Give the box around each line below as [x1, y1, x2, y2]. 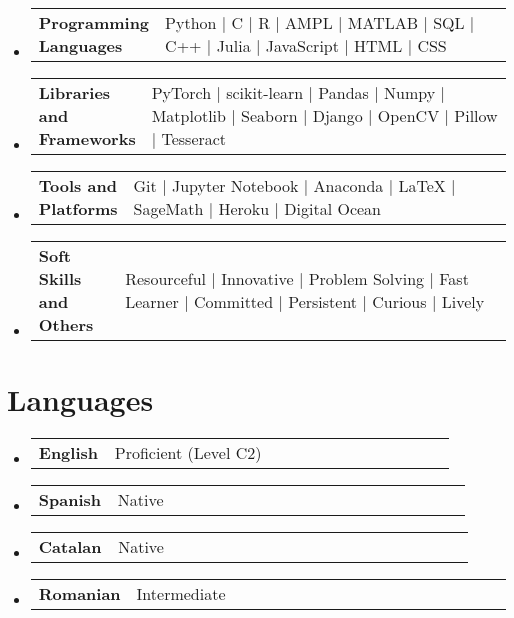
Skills [38, 267, 82, 290]
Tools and [38, 174, 117, 197]
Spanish [38, 488, 102, 512]
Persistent [288, 290, 358, 313]
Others [38, 313, 94, 336]
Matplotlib [151, 104, 226, 127]
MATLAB [347, 11, 419, 34]
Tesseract [161, 127, 227, 150]
